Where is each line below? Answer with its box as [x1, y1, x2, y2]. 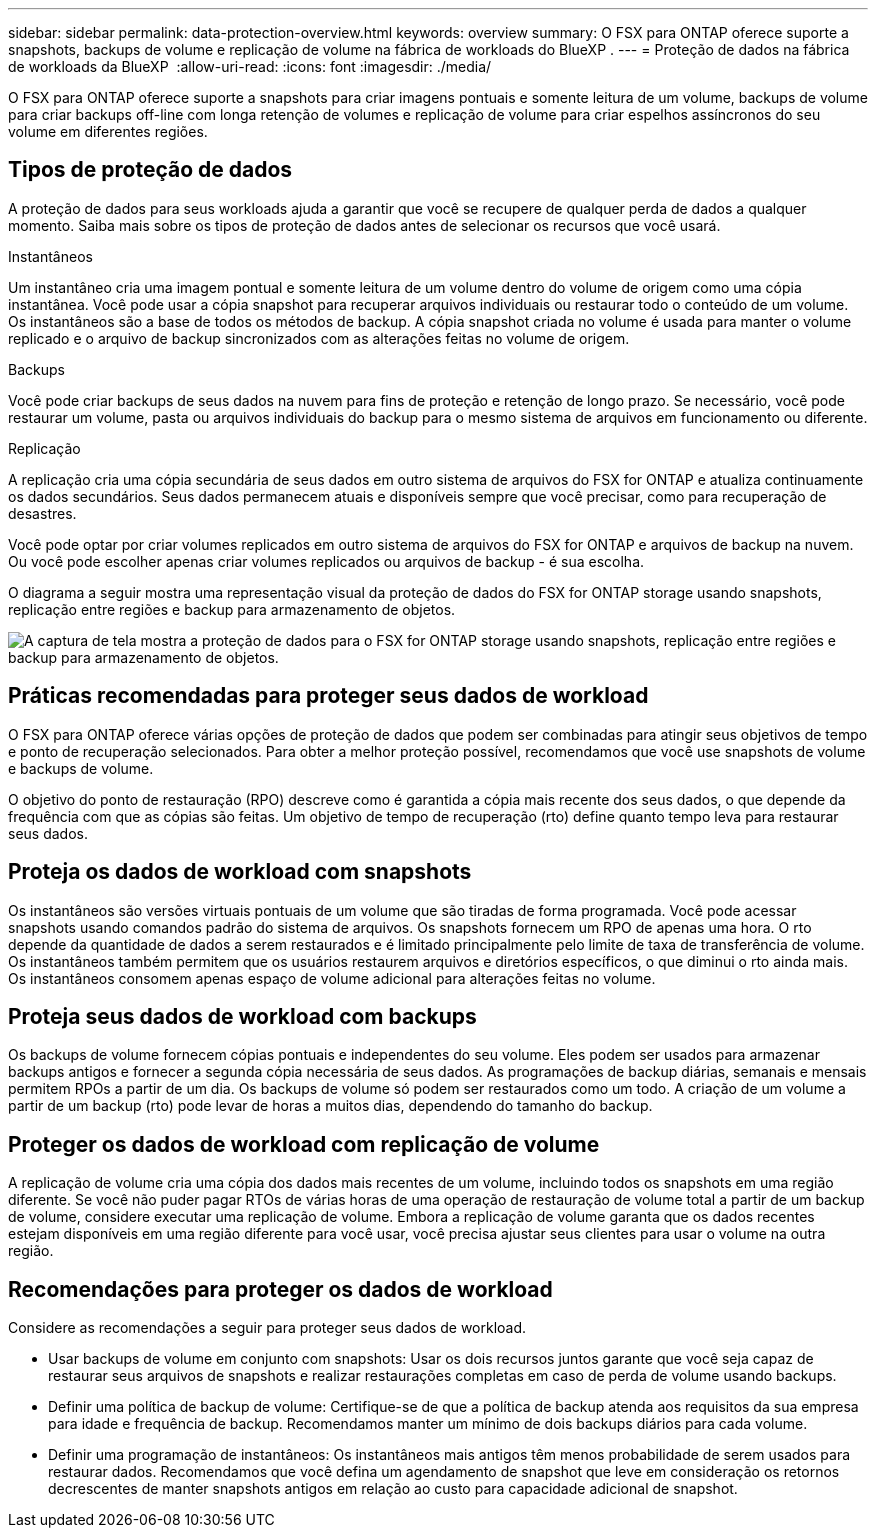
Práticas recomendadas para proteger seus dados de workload [8, 683, 649, 709]
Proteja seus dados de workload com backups [8, 1003, 477, 1029]
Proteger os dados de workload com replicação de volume [8, 1131, 600, 1157]
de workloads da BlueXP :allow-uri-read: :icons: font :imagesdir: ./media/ [8, 58, 492, 75]
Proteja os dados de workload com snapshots [8, 859, 472, 885]
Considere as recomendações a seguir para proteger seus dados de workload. [8, 1319, 527, 1337]
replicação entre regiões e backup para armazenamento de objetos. [8, 600, 456, 618]
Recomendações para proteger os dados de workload [8, 1276, 553, 1302]
